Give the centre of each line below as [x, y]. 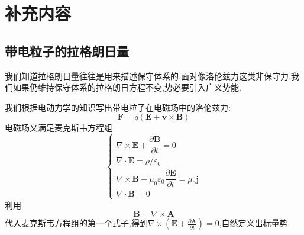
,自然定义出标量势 [253, 223]
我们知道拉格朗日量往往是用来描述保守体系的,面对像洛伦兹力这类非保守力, [148, 75]
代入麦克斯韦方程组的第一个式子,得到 [76, 223]
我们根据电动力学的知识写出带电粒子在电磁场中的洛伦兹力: [118, 107]
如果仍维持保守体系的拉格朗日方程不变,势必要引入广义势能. [127, 87]
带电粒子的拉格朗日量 [67, 51]
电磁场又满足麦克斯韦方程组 [59, 128]
